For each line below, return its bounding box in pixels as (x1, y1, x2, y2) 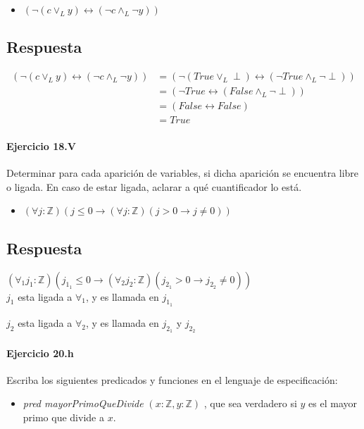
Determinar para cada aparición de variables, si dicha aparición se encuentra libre (6, 166, 359, 180)
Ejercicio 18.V (6, 138, 76, 153)
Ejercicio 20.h (6, 345, 74, 360)
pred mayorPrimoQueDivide (23, 396, 144, 411)
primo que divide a (23, 409, 104, 424)
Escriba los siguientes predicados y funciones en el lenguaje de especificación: (6, 372, 338, 387)
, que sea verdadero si (203, 396, 297, 411)
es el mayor (308, 396, 357, 411)
